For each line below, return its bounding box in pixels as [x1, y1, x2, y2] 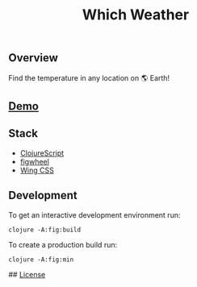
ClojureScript [19, 148, 65, 158]
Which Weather [82, 6, 190, 24]
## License [8, 269, 46, 279]
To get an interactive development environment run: [8, 210, 181, 219]
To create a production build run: [8, 239, 118, 249]
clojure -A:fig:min [8, 256, 74, 264]
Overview [8, 51, 59, 65]
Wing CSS [19, 165, 54, 175]
